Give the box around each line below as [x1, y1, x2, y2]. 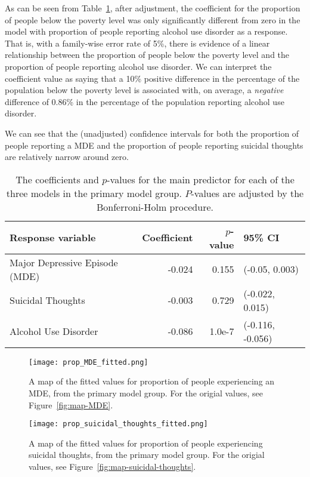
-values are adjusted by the [191, 186, 304, 200]
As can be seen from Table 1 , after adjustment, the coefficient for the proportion [5, 2, 300, 14]
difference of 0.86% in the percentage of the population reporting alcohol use [5, 95, 284, 107]
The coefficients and [15, 172, 99, 186]
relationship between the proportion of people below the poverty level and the [5, 48, 290, 61]
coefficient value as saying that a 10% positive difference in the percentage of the [5, 72, 300, 84]
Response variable [10, 230, 96, 245]
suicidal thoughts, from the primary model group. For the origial [29, 448, 265, 461]
